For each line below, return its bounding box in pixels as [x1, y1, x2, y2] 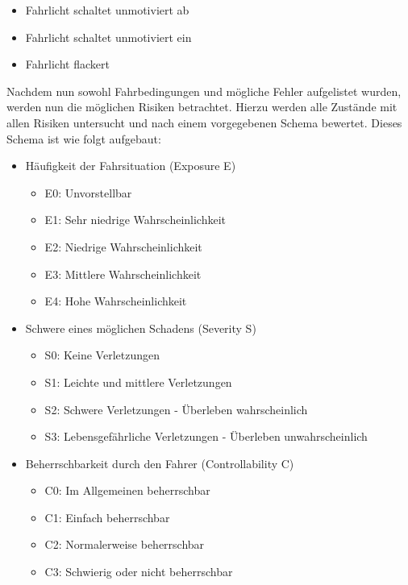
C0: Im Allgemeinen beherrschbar [44, 482, 210, 499]
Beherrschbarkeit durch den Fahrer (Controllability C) [25, 454, 294, 471]
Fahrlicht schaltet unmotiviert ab [25, 2, 189, 18]
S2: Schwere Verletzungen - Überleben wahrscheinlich [44, 400, 308, 417]
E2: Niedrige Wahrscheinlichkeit [44, 238, 202, 255]
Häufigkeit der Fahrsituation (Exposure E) [25, 157, 236, 174]
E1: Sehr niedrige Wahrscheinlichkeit [44, 211, 227, 228]
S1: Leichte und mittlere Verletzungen [44, 373, 232, 390]
